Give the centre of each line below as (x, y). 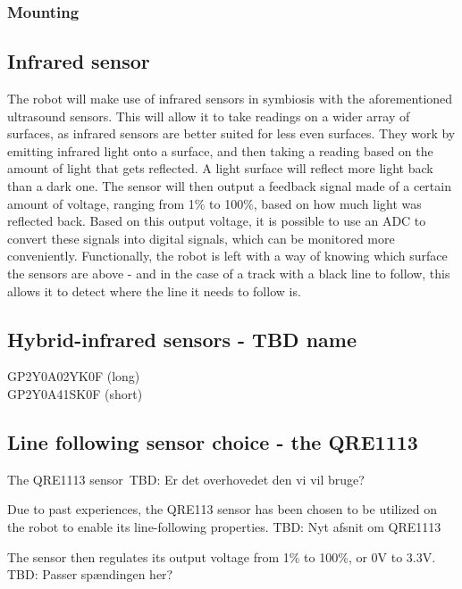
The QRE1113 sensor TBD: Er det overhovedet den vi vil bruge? (186, 479)
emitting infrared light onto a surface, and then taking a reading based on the (220, 150)
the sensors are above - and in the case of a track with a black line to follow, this (229, 273)
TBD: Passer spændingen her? (90, 574)
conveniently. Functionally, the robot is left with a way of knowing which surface (227, 256)
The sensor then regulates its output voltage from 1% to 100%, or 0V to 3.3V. (222, 556)
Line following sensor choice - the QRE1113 (213, 441)
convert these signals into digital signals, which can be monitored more (201, 238)
